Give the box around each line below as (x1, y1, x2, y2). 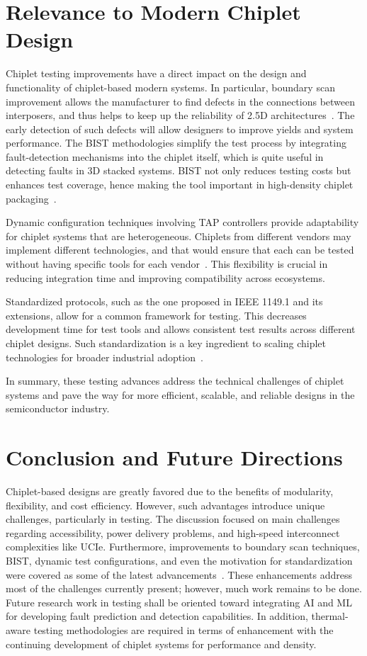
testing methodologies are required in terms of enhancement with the (33, 623, 334, 638)
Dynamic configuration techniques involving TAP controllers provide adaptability (6, 215, 359, 230)
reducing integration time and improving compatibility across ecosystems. (6, 270, 325, 285)
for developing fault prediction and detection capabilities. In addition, (6, 609, 308, 623)
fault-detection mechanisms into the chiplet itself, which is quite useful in (6, 149, 324, 164)
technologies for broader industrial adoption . (6, 349, 203, 364)
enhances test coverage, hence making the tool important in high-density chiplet (6, 177, 354, 192)
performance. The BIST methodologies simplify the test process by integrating (6, 135, 346, 150)
